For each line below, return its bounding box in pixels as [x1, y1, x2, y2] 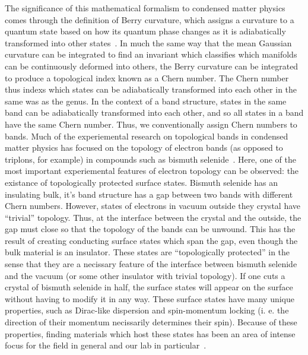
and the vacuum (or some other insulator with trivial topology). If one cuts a [5, 269, 285, 281]
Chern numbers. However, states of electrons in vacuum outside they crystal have [5, 199, 300, 212]
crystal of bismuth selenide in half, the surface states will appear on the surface [5, 281, 293, 293]
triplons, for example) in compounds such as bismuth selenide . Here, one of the [5, 153, 296, 165]
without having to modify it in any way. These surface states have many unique [5, 292, 295, 305]
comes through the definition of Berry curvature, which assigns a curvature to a [5, 13, 294, 26]
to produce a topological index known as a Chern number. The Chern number [5, 71, 289, 84]
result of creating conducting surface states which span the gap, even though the [5, 234, 298, 246]
